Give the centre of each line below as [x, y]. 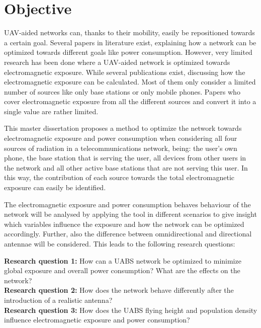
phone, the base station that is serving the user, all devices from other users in [125, 158]
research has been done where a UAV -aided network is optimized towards [117, 62]
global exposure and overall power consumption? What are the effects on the [122, 270]
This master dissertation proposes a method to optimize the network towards [123, 128]
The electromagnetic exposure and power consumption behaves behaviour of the [127, 204]
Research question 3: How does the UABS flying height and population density [131, 310]
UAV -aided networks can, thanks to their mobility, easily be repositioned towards [129, 32]
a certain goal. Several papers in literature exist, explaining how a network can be [130, 42]
